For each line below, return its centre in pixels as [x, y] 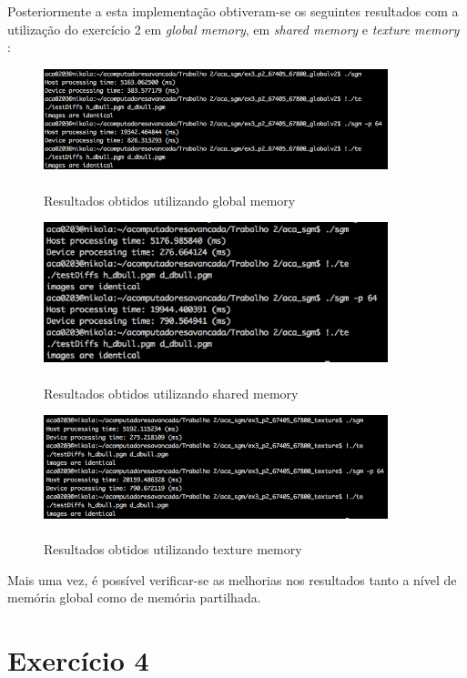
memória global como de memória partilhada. [134, 597]
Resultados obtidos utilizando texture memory [173, 548]
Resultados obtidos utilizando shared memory [171, 393]
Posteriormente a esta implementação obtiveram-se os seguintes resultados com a [233, 11]
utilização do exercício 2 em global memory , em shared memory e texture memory [233, 29]
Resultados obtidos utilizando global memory [170, 200]
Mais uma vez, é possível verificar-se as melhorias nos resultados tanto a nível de [232, 579]
